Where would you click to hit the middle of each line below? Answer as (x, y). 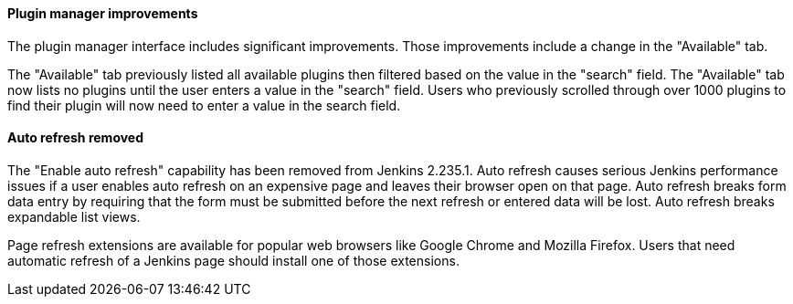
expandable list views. (74, 216)
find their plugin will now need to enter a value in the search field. (204, 105)
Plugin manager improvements (103, 13)
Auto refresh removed (76, 138)
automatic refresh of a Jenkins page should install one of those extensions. (233, 260)
